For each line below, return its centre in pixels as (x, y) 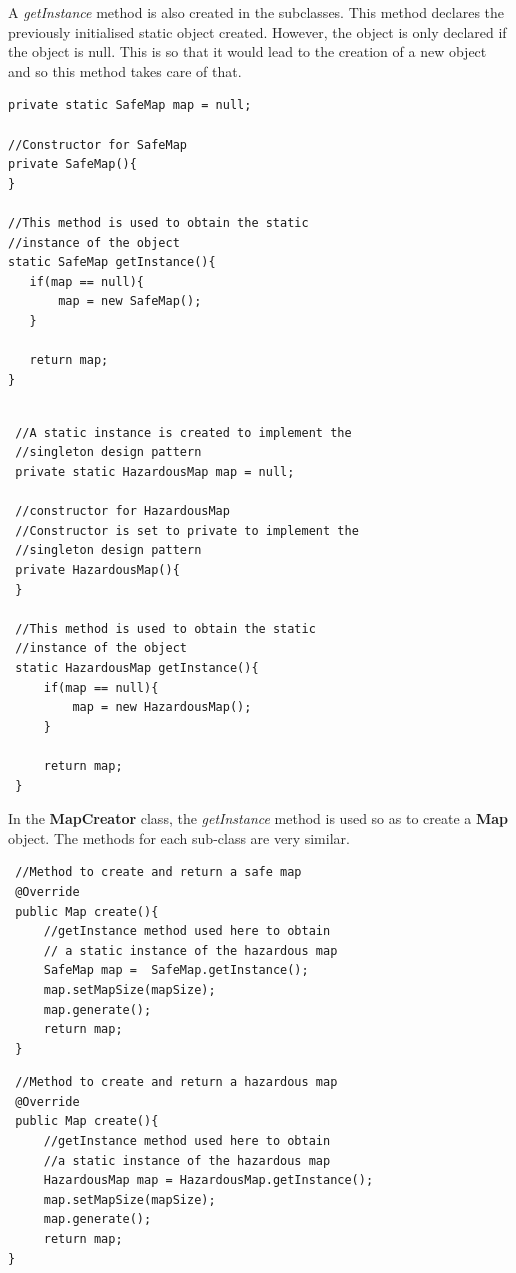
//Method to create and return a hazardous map (176, 1082)
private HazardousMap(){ (97, 570)
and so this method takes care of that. (125, 70)
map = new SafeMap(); (130, 301)
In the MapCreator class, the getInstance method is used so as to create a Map (258, 818)
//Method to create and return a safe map (158, 872)
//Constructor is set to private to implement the (187, 530)
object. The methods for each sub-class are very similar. (179, 837)
